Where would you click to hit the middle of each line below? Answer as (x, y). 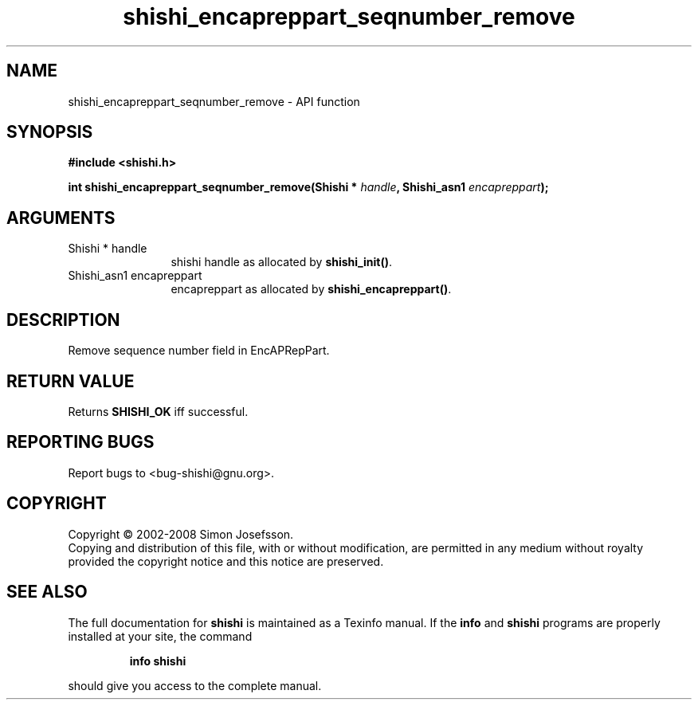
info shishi (158, 661)
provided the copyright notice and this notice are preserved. (226, 561)
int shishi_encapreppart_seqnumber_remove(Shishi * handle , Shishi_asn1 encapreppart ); (308, 187)
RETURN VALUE (71, 381)
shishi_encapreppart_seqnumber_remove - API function (214, 101)
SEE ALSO (47, 592)
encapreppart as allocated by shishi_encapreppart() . (311, 289)
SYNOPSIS (50, 132)
